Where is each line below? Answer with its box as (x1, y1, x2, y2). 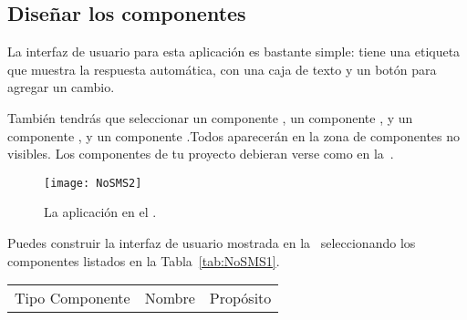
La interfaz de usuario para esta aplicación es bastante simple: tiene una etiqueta (7, 42, 461, 61)
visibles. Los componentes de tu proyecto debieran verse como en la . (7, 144, 394, 163)
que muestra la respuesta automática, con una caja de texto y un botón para (7, 59, 437, 78)
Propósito (209, 287, 272, 309)
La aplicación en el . (44, 202, 157, 222)
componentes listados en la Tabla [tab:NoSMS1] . (7, 251, 280, 270)
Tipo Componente (15, 287, 130, 309)
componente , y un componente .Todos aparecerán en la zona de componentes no (7, 126, 461, 145)
